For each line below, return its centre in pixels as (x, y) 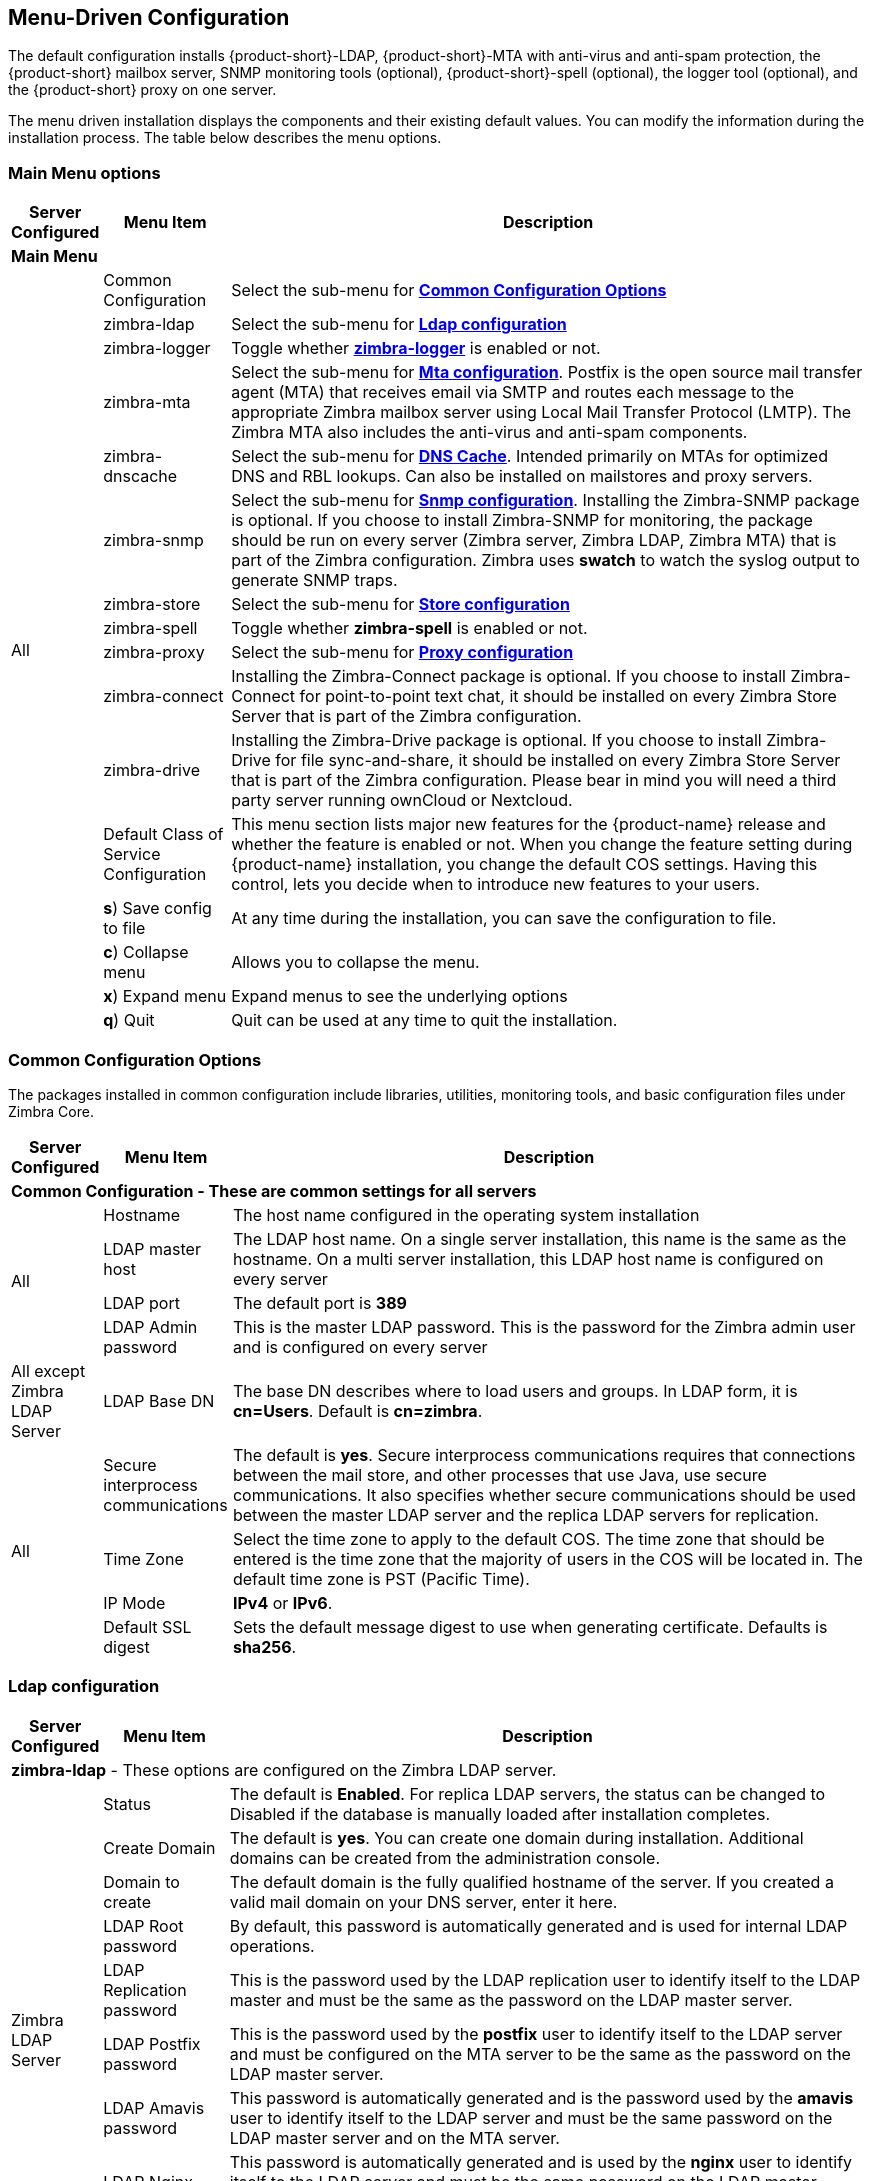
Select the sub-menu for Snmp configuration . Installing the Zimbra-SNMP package (545, 500)
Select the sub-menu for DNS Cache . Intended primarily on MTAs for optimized (529, 456)
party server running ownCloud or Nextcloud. (402, 800)
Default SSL (147, 1626)
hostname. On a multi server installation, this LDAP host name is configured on (528, 1258)
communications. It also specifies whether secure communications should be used (544, 1494)
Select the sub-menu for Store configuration (400, 604)
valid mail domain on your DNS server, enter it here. (423, 1901)
